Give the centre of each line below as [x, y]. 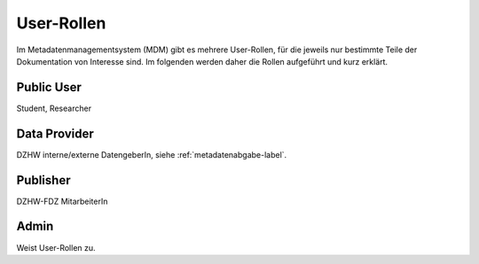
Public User [49, 87]
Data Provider [55, 133]
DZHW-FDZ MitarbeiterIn [62, 201]
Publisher [43, 180]
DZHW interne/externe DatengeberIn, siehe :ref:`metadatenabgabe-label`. [152, 154]
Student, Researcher [54, 108]
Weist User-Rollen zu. [56, 247]
